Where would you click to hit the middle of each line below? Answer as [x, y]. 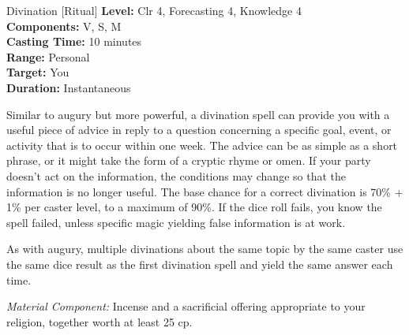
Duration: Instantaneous [69, 87]
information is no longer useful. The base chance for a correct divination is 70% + [205, 191]
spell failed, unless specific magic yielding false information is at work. [176, 222]
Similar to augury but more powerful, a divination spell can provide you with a [198, 114]
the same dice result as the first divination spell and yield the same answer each [200, 264]
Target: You [38, 72]
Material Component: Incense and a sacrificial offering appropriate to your [186, 306]
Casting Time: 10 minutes [74, 41]
